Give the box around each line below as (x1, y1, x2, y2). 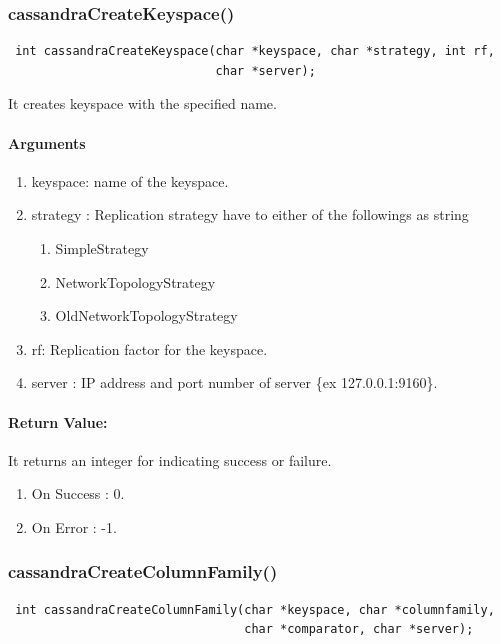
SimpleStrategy (55, 237, 149, 258)
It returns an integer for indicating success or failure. (8, 449, 332, 470)
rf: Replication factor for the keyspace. (31, 338, 268, 359)
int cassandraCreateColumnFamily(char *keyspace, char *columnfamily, (15, 602, 495, 617)
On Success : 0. (31, 483, 125, 504)
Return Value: (8, 411, 108, 432)
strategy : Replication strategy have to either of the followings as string (31, 204, 469, 225)
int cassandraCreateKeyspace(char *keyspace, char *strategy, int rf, (15, 44, 495, 59)
